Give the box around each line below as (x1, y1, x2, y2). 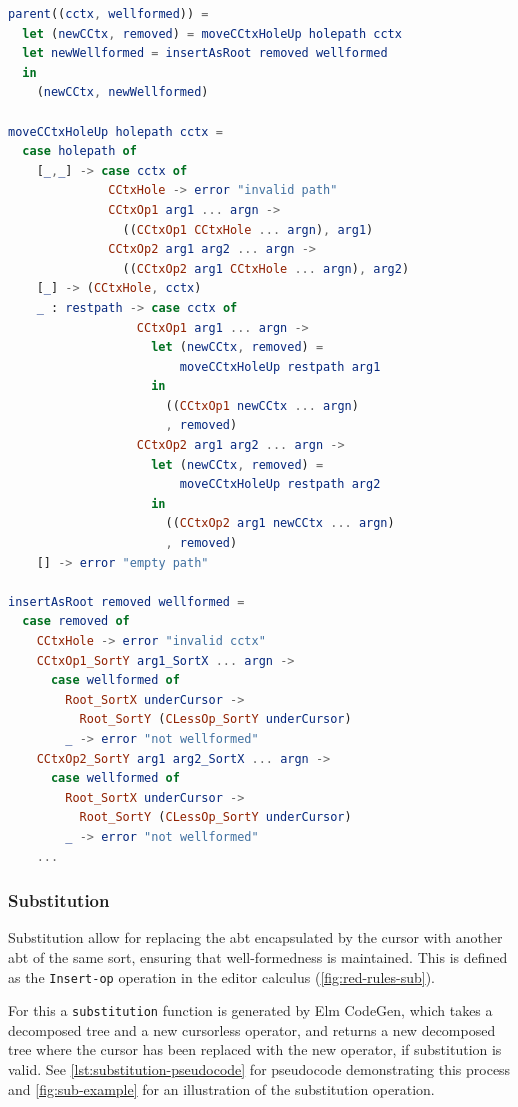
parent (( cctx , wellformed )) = (8, 7, 209, 21)
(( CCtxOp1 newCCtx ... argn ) (165, 398, 359, 413)
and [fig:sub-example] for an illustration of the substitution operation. (8, 1078, 435, 1099)
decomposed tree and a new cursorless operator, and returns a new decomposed (8, 1019, 496, 1040)
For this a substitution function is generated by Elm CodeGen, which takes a (8, 1000, 493, 1021)
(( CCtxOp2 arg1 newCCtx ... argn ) (165, 516, 395, 531)
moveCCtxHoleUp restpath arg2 (179, 477, 381, 492)
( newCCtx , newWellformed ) (36, 85, 209, 100)
